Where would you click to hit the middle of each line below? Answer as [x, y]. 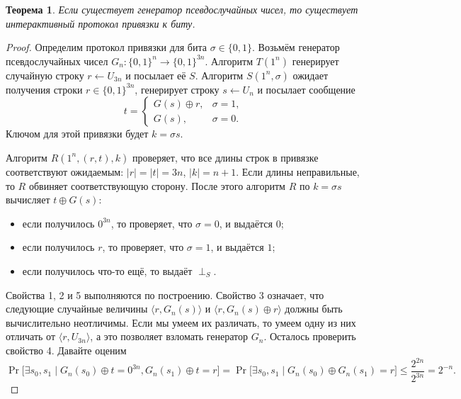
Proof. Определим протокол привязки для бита [106, 47]
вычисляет [28, 199]
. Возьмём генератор [296, 47]
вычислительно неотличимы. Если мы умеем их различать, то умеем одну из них [181, 322]
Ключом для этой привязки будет [77, 134]
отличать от [31, 336]
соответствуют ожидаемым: [65, 171]
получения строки [44, 89]
